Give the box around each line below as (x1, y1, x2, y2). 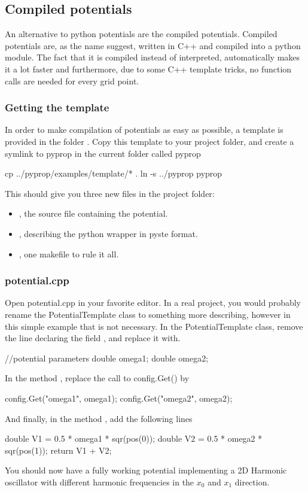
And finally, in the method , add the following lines (5, 412, 193, 424)
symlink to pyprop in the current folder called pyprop (5, 147, 201, 159)
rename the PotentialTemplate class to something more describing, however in (5, 308, 291, 320)
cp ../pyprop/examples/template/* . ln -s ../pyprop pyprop (5, 167, 222, 180)
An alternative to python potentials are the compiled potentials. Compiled (5, 28, 277, 40)
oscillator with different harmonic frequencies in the (5, 475, 194, 488)
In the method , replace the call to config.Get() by (5, 372, 190, 384)
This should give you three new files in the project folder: (5, 187, 215, 199)
